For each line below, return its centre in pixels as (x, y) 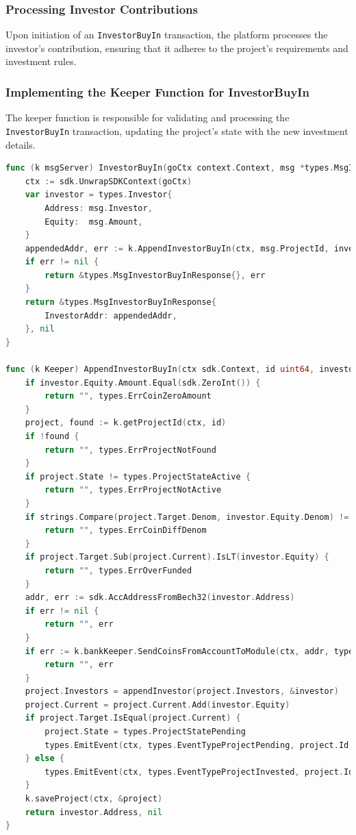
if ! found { (52, 436)
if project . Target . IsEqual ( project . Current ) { (133, 718)
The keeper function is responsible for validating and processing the (148, 117)
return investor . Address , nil (94, 812)
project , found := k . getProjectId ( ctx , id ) (126, 423)
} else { (44, 759)
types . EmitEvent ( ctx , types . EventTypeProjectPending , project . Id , (199, 745)
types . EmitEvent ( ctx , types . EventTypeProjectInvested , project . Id (199, 772)
